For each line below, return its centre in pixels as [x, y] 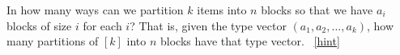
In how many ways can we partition [95, 10]
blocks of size [39, 25]
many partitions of [53, 41]
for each [102, 25]
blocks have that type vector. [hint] [250, 41]
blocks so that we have [317, 10]
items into [222, 10]
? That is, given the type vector [208, 25]
